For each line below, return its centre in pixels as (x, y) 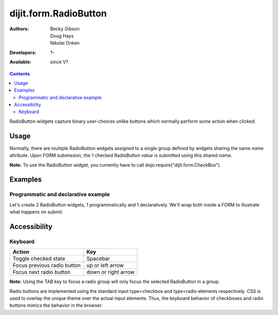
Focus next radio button (41, 272)
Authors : (19, 29)
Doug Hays (62, 35)
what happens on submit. (37, 212)
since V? (59, 62)
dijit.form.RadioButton (58, 13)
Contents (20, 73)
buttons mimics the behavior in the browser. (56, 305)
